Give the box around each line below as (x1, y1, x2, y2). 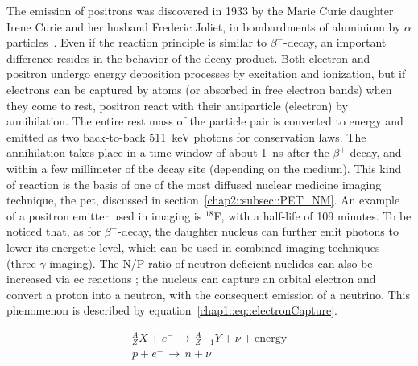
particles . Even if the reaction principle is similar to (6, 34, 267, 51)
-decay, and (346, 144, 402, 161)
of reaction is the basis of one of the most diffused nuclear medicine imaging (6, 175, 382, 192)
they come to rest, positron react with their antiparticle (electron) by (6, 97, 348, 113)
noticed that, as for (6, 223, 101, 240)
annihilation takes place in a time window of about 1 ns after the (6, 144, 329, 161)
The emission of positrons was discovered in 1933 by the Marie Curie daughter (6, 2, 394, 19)
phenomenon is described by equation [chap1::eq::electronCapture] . (6, 302, 337, 319)
